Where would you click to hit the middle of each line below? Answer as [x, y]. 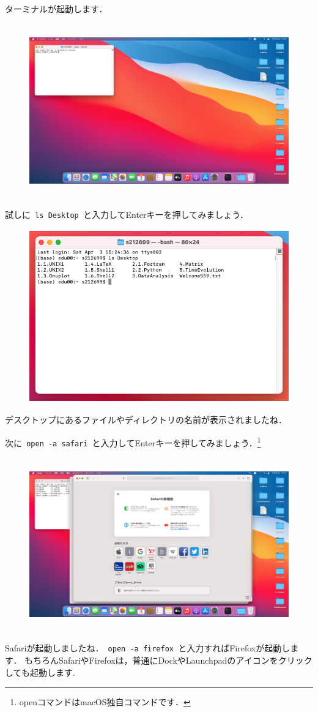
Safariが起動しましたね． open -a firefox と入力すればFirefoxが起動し [148, 648]
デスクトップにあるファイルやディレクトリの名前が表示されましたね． [146, 420]
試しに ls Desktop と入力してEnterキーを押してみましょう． [127, 214]
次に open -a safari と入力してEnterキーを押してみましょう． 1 [133, 441]
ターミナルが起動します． [56, 9]
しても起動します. [40, 672]
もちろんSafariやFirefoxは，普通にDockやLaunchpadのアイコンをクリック [168, 660]
